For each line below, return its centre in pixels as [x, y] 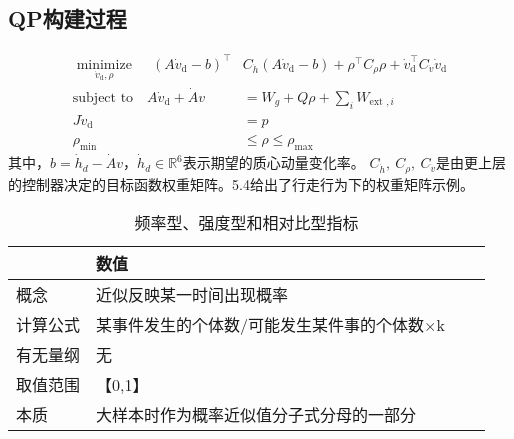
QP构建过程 [67, 18]
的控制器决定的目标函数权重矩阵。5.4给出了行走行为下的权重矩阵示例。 [241, 183]
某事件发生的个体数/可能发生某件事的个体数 [260, 325]
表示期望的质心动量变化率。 [273, 162]
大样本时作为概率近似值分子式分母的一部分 [256, 415]
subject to [103, 97]
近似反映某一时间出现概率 [192, 295]
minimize [104, 64]
